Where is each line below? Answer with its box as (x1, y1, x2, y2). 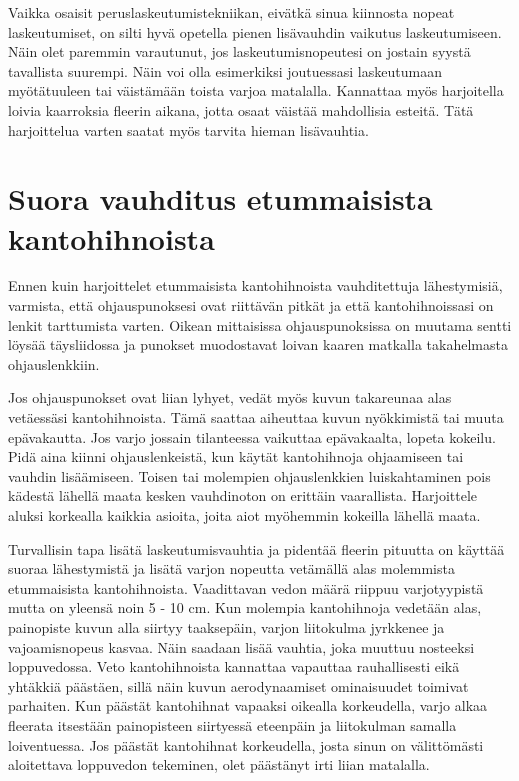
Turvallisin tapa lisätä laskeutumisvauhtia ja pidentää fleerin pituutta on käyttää (8, 538, 505, 559)
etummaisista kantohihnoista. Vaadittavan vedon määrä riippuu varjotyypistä (8, 577, 484, 598)
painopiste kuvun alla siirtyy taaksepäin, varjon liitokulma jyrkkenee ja (8, 616, 445, 637)
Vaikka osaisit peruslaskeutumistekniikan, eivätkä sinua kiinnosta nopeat (8, 2, 455, 22)
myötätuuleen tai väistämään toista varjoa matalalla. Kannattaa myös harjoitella (8, 80, 504, 101)
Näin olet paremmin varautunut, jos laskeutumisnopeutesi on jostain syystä (8, 41, 471, 62)
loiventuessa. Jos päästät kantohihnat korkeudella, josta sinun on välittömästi (8, 734, 484, 755)
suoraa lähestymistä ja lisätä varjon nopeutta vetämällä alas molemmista (8, 558, 455, 579)
